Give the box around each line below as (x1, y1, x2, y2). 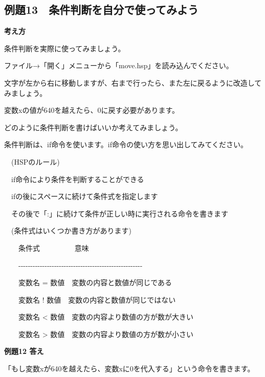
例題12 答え (4, 346, 44, 356)
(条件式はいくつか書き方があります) (11, 225, 131, 236)
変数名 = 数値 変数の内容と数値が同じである (18, 277, 172, 288)
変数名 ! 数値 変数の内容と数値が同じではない (18, 294, 176, 305)
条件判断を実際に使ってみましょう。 (4, 43, 125, 53)
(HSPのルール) (11, 156, 60, 167)
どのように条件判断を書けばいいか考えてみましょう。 (4, 122, 183, 132)
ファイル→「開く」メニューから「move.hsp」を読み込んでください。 (4, 60, 233, 71)
